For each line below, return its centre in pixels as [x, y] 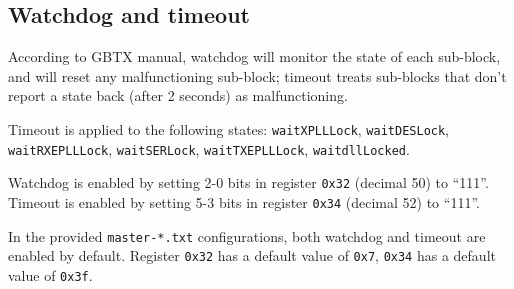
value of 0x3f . [50, 274]
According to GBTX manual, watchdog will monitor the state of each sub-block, [254, 56]
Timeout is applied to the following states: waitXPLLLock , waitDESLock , [229, 128]
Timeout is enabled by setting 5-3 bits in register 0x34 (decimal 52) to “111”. [244, 201]
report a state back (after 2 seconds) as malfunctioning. [178, 95]
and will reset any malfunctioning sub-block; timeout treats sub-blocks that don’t [257, 75]
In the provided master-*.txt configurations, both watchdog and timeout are [247, 235]
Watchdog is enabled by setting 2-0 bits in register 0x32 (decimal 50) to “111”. [248, 182]
